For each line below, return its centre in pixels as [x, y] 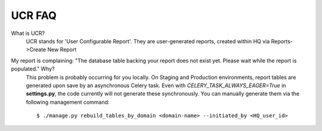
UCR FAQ [34, 15]
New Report [62, 50]
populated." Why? [33, 69]
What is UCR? [28, 33]
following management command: [68, 102]
